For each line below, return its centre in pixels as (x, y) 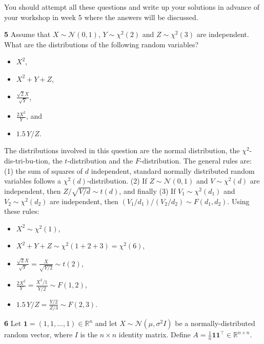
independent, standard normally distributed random (173, 170)
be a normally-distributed (215, 323)
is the (89, 334)
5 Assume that (27, 34)
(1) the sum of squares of (44, 170)
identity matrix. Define (155, 334)
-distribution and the (100, 161)
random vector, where (38, 334)
